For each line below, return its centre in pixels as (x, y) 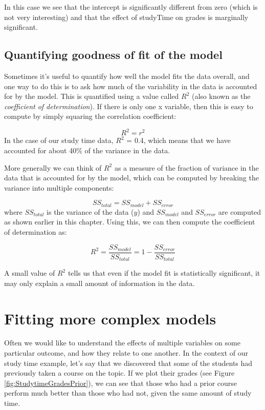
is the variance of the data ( (90, 211)
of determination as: (36, 232)
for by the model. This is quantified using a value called (92, 96)
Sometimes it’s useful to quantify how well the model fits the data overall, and (127, 76)
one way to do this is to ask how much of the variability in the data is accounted (131, 86)
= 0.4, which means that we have (179, 140)
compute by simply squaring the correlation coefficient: (90, 116)
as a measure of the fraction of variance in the (186, 167)
